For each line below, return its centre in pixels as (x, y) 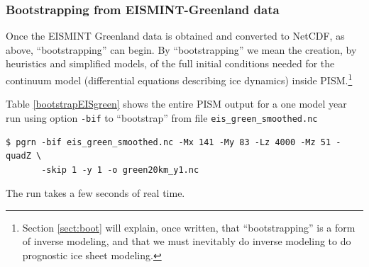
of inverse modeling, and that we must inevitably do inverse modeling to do (187, 241)
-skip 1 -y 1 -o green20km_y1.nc (120, 170)
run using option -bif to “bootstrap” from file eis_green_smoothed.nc (162, 117)
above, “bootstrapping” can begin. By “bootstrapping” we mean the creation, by (181, 49)
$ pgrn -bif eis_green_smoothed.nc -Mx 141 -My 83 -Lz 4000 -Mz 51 (169, 142)
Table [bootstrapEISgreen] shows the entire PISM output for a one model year (176, 104)
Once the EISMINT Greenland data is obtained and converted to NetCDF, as (175, 36)
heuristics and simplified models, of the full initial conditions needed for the (170, 63)
